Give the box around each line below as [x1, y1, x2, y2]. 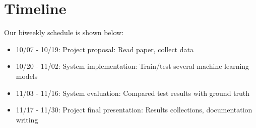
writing [16, 114, 38, 124]
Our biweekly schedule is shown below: [4, 27, 124, 38]
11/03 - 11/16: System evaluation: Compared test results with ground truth [16, 87, 250, 98]
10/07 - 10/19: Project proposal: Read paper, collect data [16, 44, 194, 54]
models [16, 70, 38, 81]
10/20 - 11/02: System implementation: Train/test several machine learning [16, 61, 249, 71]
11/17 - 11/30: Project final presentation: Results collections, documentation [16, 104, 252, 115]
